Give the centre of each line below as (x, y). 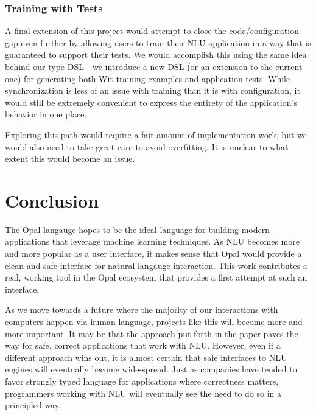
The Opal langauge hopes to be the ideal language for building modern (137, 229)
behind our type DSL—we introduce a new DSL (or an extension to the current (154, 66)
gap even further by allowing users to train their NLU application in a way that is (158, 42)
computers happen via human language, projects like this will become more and (154, 322)
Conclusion (52, 200)
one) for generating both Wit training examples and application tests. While (148, 78)
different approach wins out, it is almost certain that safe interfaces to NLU (146, 357)
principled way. (33, 405)
